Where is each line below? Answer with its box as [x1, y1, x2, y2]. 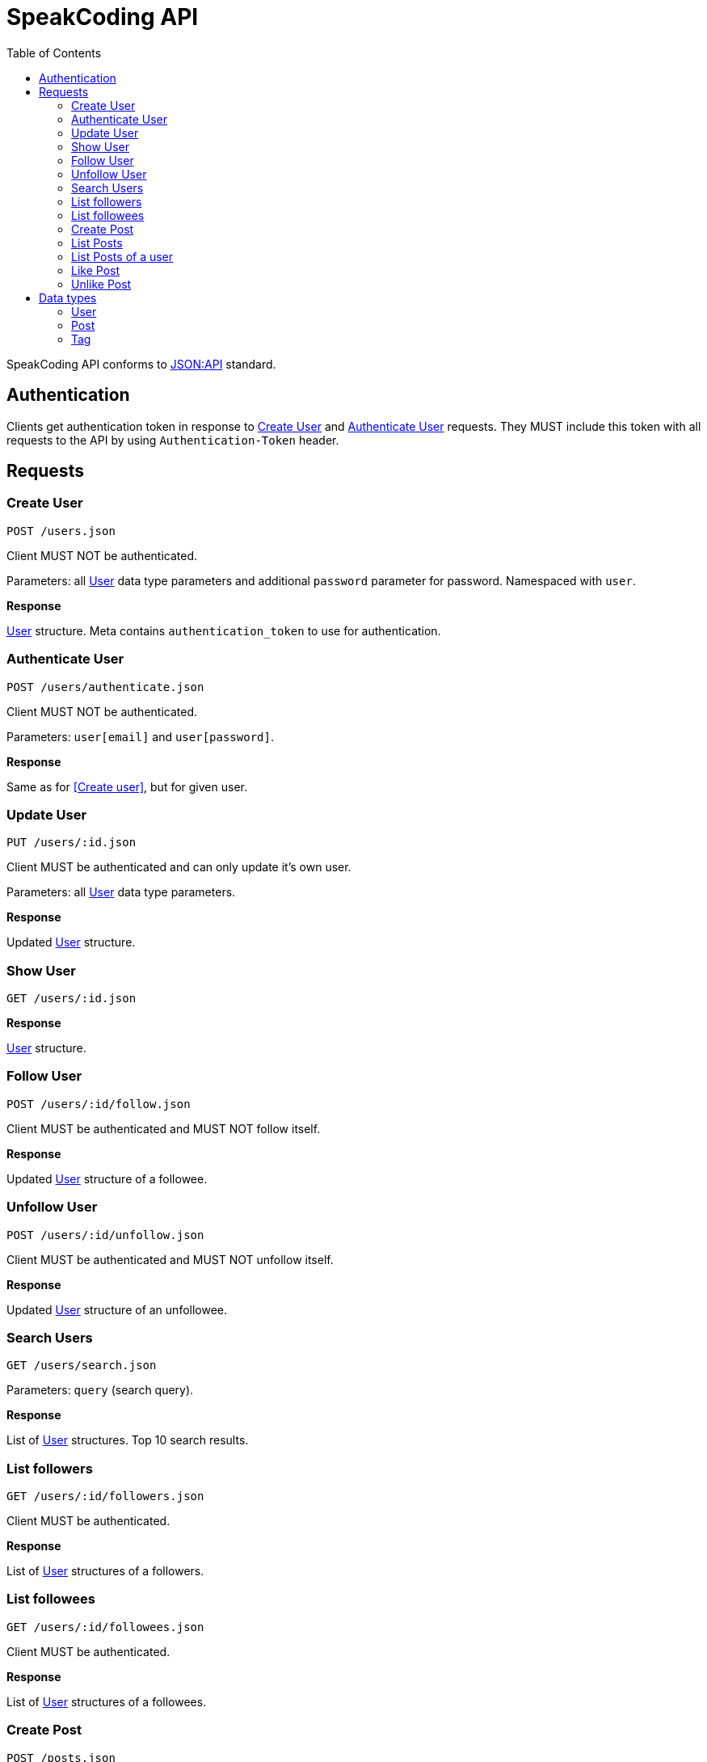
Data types [39, 290, 97, 305]
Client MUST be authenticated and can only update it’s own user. [6, 860, 351, 875]
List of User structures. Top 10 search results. [6, 1433, 249, 1448]
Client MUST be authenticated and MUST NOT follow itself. [6, 1121, 321, 1136]
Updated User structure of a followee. [6, 1171, 208, 1186]
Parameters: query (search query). [6, 1383, 194, 1397]
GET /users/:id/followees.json [6, 1620, 204, 1633]
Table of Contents [6, 45, 102, 60]
